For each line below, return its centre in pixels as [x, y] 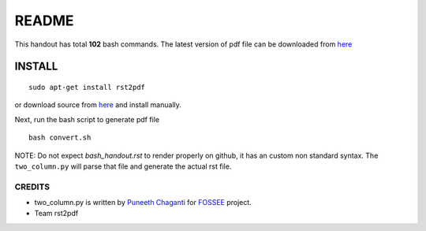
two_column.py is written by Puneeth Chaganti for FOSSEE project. [143, 203]
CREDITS [32, 187]
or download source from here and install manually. [98, 105]
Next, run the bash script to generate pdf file [87, 119]
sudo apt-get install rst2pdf [87, 87]
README [44, 20]
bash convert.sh [60, 138]
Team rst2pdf [56, 214]
